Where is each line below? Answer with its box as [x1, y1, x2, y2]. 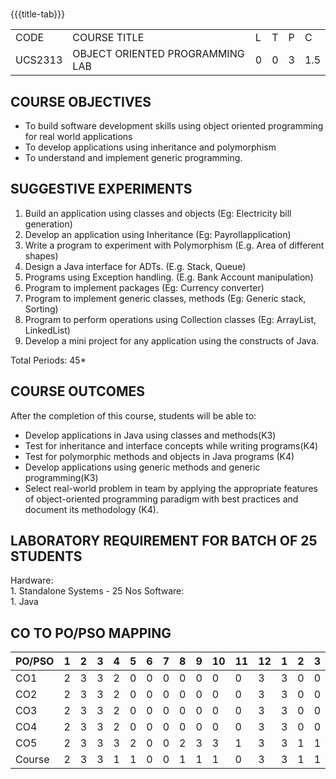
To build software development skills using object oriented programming [24, 120, 324, 132]
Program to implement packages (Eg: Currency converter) [24, 281, 265, 293]
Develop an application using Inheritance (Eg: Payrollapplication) [24, 228, 292, 240]
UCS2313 [15, 53, 63, 67]
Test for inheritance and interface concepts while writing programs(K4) [24, 439, 319, 452]
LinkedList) [24, 324, 71, 336]
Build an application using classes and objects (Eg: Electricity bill [24, 207, 292, 219]
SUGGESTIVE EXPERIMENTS [10, 181, 193, 198]
